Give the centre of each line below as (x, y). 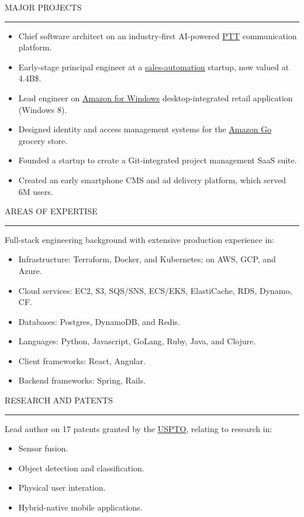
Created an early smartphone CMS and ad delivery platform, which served (152, 179)
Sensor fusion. (43, 448)
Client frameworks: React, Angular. (82, 360)
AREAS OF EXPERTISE (51, 211)
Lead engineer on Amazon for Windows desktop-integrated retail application (156, 97)
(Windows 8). (43, 109)
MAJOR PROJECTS (43, 7)
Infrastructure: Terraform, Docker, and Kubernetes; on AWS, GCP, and (147, 259)
